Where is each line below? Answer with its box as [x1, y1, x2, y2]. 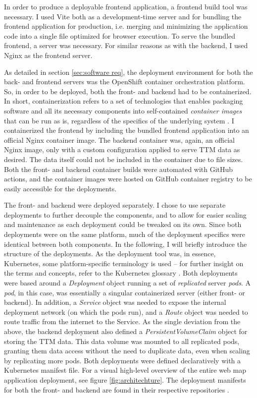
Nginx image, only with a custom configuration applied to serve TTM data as [4, 144, 240, 155]
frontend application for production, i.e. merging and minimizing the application [4, 21, 248, 31]
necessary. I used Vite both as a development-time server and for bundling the [4, 11, 242, 21]
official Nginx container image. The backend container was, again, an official [4, 134, 235, 145]
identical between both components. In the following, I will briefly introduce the [4, 238, 247, 249]
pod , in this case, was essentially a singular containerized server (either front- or [4, 287, 245, 297]
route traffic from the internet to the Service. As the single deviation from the [4, 316, 241, 327]
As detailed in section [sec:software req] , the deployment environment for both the [4, 66, 253, 77]
